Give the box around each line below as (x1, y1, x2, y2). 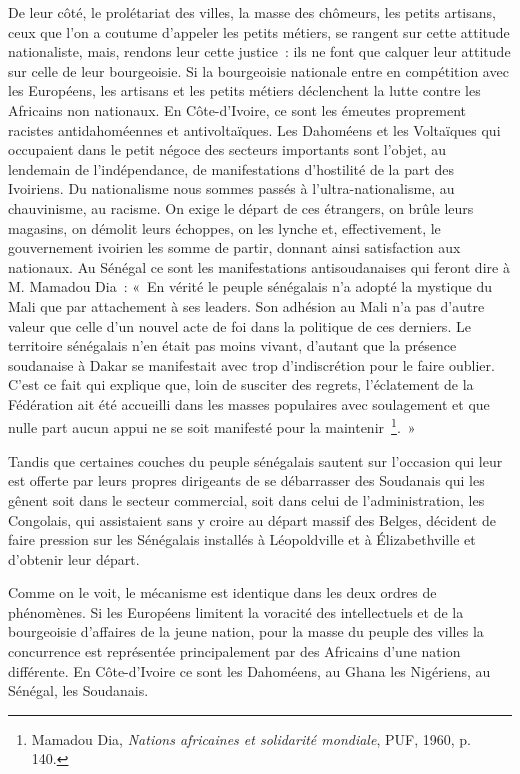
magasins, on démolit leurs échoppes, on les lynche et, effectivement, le (8, 217, 441, 238)
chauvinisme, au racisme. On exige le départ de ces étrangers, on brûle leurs (8, 197, 474, 218)
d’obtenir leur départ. (8, 548, 140, 569)
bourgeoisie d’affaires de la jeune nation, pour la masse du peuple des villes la (8, 621, 484, 642)
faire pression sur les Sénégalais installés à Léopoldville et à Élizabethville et (8, 529, 476, 550)
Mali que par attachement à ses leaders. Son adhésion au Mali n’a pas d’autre (8, 295, 485, 316)
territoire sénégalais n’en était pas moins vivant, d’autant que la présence (8, 335, 457, 356)
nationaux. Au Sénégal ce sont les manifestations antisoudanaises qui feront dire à (8, 256, 510, 277)
